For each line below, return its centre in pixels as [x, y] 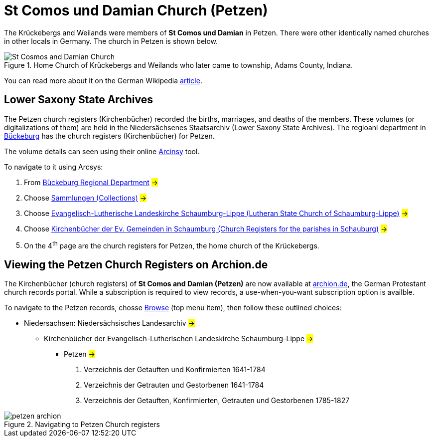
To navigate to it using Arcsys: [54, 167]
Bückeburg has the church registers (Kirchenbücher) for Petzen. [109, 136]
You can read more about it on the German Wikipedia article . [103, 80]
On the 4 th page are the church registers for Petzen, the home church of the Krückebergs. [172, 245]
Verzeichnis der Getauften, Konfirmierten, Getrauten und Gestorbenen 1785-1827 [217, 401]
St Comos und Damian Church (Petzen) [136, 10]
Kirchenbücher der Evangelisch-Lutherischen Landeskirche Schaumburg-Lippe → [179, 339]
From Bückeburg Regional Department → [91, 182]
